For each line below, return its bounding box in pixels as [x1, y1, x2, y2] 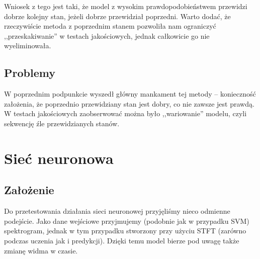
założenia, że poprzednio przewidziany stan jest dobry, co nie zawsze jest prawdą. [4, 98, 254, 109]
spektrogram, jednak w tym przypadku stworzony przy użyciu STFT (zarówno [4, 225, 246, 236]
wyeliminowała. [4, 40, 51, 51]
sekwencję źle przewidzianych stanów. [4, 118, 120, 128]
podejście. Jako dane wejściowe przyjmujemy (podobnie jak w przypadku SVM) [4, 215, 249, 226]
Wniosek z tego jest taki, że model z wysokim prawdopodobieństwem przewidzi [4, 1, 247, 11]
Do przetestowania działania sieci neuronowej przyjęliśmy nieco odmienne [4, 206, 230, 216]
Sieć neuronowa [4, 147, 114, 168]
